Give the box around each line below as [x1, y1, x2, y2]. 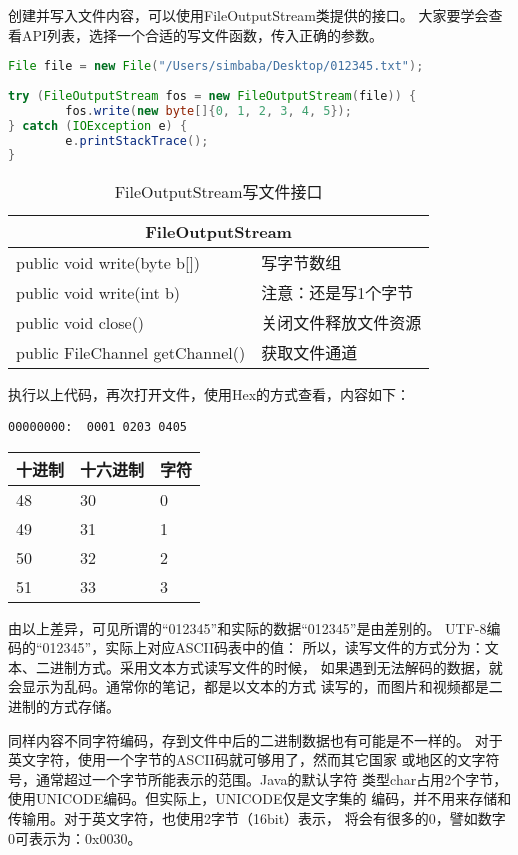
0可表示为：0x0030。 [8, 827, 142, 848]
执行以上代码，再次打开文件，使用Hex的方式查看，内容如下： [8, 384, 411, 405]
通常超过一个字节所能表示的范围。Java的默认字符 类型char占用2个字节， [35, 768, 508, 789]
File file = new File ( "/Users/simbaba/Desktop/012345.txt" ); [8, 59, 424, 74]
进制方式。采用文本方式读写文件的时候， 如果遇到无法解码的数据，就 [49, 656, 503, 677]
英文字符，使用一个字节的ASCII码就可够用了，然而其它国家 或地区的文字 [8, 749, 486, 770]
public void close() [16, 310, 145, 334]
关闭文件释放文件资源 [261, 311, 422, 335]
